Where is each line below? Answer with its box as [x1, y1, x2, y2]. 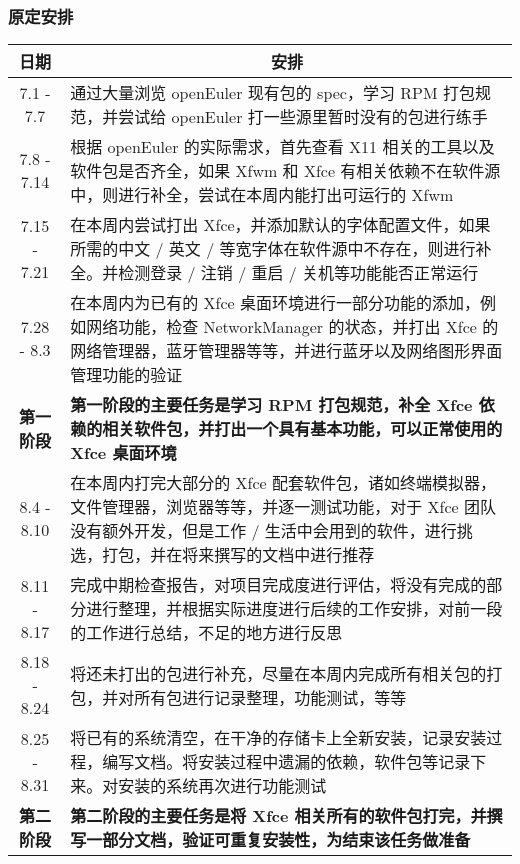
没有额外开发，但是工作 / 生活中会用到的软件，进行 [70, 519, 457, 543]
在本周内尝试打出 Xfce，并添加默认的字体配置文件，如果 [70, 213, 491, 237]
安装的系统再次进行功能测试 [118, 774, 327, 798]
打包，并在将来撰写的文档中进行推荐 [102, 543, 375, 567]
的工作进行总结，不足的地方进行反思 [70, 621, 343, 645]
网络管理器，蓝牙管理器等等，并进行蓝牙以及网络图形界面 [70, 339, 503, 363]
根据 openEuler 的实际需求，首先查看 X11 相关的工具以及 [70, 135, 495, 159]
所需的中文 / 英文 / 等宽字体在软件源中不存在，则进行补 [70, 237, 492, 261]
